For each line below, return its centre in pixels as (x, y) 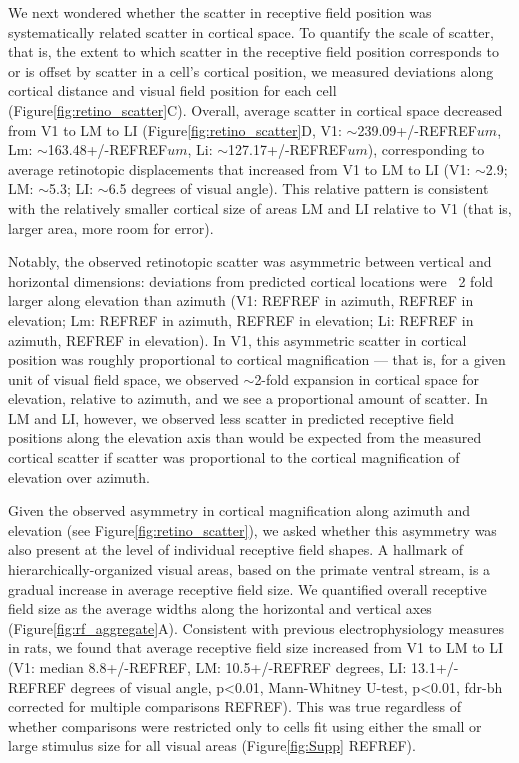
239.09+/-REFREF (417, 129)
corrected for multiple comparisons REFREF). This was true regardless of (234, 706)
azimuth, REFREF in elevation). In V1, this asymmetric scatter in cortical (237, 339)
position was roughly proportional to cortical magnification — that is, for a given (257, 359)
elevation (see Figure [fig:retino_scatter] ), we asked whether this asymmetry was (252, 529)
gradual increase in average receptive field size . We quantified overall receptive (247, 588)
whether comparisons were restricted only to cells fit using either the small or (245, 725)
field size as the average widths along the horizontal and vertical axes (220, 608)
